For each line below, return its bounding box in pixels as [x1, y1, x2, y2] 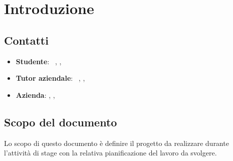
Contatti [4, 32, 49, 48]
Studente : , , [16, 56, 62, 66]
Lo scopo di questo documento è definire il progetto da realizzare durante [4, 137, 229, 148]
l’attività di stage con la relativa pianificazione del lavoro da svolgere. [4, 147, 217, 158]
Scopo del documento [4, 114, 117, 129]
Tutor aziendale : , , [16, 73, 85, 83]
